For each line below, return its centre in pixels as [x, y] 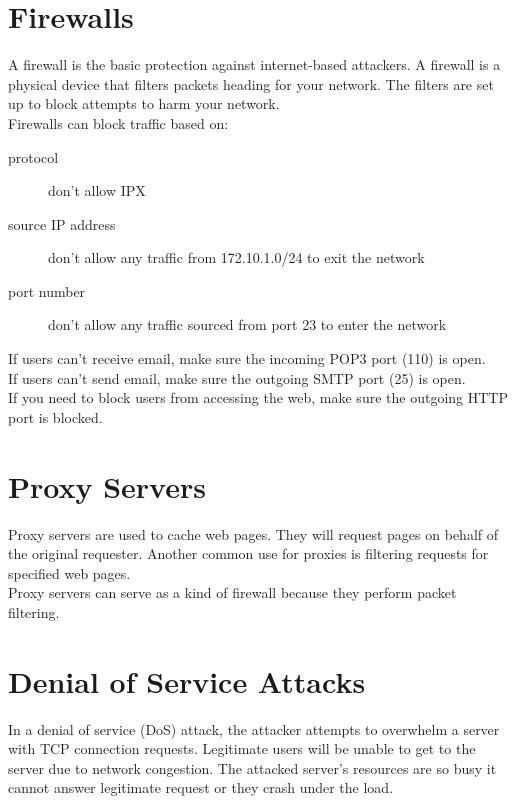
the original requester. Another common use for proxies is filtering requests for [248, 553]
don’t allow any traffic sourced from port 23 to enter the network [247, 324]
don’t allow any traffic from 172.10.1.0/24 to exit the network [236, 257]
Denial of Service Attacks [187, 680]
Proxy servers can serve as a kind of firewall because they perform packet [232, 592]
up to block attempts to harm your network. [144, 103]
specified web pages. [69, 572]
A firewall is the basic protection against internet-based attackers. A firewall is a [254, 64]
